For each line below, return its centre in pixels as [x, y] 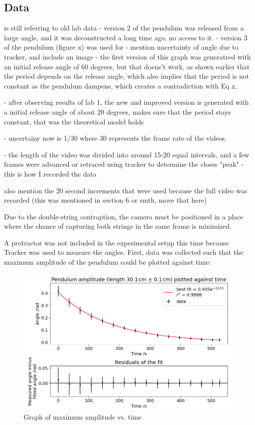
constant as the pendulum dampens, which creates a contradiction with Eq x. [121, 85]
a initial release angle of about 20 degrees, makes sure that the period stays [117, 111]
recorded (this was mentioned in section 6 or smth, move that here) [105, 200]
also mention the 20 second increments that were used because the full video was [126, 190]
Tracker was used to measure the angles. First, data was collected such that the [124, 252]
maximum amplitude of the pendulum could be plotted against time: [108, 262]
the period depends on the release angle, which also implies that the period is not [127, 76]
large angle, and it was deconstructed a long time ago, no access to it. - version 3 [126, 37]
